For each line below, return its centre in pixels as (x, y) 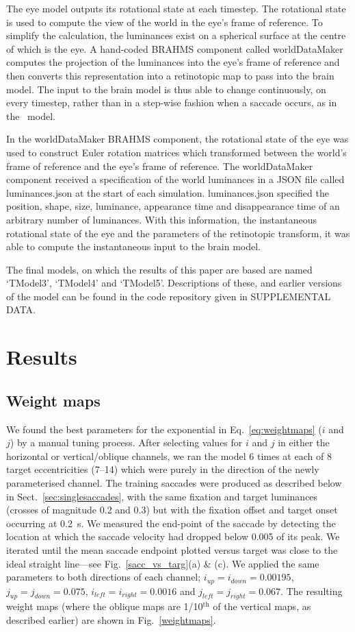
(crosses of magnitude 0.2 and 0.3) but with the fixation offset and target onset (172, 510)
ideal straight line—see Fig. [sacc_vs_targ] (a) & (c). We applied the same (163, 563)
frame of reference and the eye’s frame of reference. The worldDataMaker (160, 166)
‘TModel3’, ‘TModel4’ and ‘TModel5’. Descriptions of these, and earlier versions (174, 283)
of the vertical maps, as (262, 606)
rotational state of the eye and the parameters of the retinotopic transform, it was (178, 233)
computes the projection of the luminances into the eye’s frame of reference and (173, 62)
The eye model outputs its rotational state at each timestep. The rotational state (176, 8)
